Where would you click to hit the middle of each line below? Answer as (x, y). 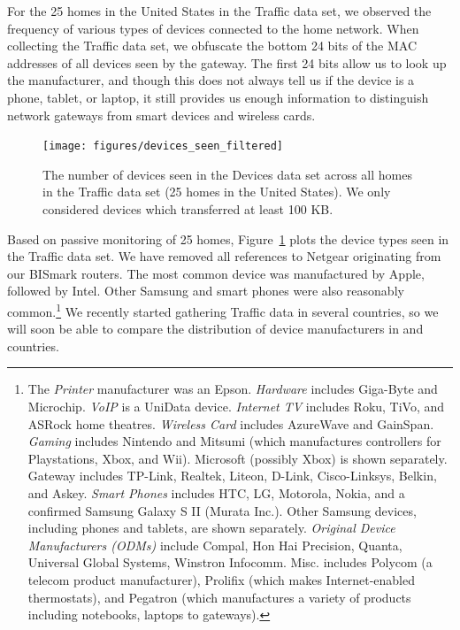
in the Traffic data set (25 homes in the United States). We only (217, 192)
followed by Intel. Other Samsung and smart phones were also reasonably (206, 291)
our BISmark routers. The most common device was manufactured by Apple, (216, 273)
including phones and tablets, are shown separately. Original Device (211, 528)
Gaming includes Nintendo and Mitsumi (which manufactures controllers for (234, 441)
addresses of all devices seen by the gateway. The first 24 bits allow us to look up (227, 62)
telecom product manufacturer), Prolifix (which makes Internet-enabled (222, 579)
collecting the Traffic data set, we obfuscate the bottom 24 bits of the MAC (212, 46)
